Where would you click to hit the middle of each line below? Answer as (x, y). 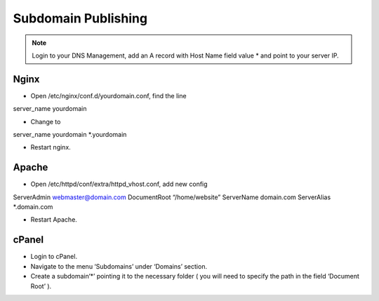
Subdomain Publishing (80, 18)
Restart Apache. (54, 220)
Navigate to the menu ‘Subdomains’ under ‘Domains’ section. (119, 266)
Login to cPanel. (54, 257)
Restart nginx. (51, 147)
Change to (46, 121)
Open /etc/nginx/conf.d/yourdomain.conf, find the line (108, 95)
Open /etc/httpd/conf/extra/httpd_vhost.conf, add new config (119, 184)
